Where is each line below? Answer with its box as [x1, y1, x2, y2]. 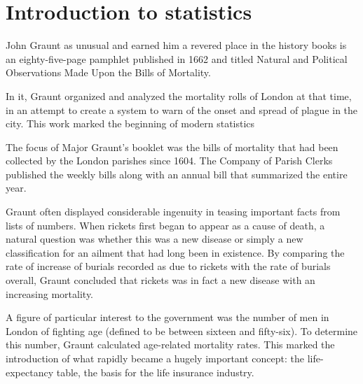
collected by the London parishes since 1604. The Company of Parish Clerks [6, 153, 333, 168]
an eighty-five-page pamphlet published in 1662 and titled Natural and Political [6, 51, 348, 66]
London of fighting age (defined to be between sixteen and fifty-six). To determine [6, 323, 358, 338]
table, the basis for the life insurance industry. [56, 364, 254, 379]
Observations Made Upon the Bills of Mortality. [6, 65, 211, 80]
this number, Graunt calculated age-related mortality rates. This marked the [6, 337, 335, 352]
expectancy [6, 364, 54, 379]
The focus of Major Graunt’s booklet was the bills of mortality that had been [6, 139, 338, 154]
